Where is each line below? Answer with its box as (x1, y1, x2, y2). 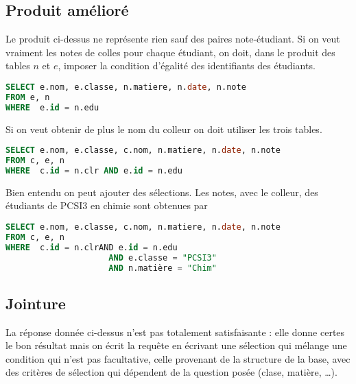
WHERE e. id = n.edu (5, 102, 99, 112)
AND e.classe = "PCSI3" (108, 252, 217, 263)
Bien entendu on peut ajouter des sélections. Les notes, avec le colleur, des (5, 184, 318, 199)
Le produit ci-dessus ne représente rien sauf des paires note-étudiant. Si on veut (5, 32, 340, 46)
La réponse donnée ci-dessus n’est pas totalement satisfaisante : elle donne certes (5, 324, 345, 339)
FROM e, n (5, 92, 50, 102)
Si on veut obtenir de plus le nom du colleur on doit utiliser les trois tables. (5, 121, 322, 136)
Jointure (5, 292, 66, 313)
